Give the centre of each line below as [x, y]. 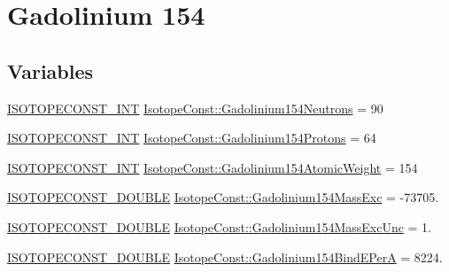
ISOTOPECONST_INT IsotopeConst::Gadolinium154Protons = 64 [192, 138]
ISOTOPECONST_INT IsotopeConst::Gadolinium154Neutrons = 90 [195, 108]
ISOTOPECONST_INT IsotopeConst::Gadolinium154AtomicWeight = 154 [213, 167]
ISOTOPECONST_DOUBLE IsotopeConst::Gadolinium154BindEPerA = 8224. [225, 256]
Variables [50, 70]
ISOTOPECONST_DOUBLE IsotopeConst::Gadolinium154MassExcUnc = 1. [220, 226]
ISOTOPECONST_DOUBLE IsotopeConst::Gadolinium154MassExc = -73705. [223, 197]
